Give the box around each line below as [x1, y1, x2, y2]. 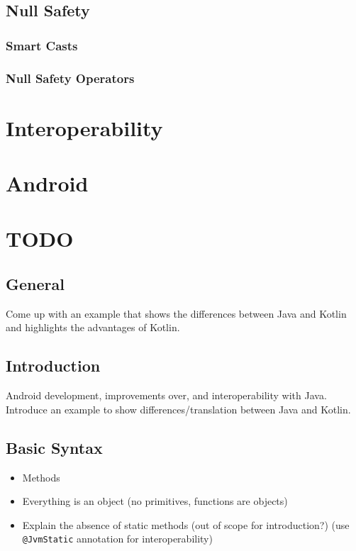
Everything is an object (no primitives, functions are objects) [22, 494, 288, 508]
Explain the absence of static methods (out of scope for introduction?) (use [22, 517, 350, 532]
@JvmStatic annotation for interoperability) [22, 531, 213, 546]
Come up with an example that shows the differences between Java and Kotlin [6, 306, 347, 321]
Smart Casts [6, 36, 78, 54]
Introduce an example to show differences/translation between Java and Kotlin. [6, 401, 351, 416]
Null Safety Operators [6, 69, 135, 87]
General [6, 272, 65, 294]
